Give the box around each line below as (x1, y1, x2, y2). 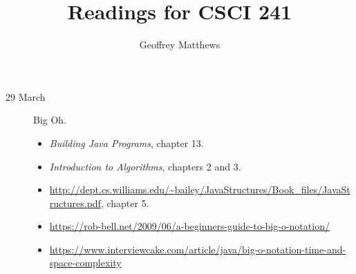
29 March (6, 89, 46, 104)
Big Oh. (33, 112, 67, 127)
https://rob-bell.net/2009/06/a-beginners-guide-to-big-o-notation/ (49, 219, 330, 233)
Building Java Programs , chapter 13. (49, 135, 204, 150)
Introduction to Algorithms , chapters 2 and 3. (49, 159, 241, 173)
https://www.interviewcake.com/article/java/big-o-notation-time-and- (49, 242, 346, 256)
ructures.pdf (49, 195, 101, 210)
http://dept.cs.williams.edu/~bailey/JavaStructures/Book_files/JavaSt (49, 182, 350, 197)
